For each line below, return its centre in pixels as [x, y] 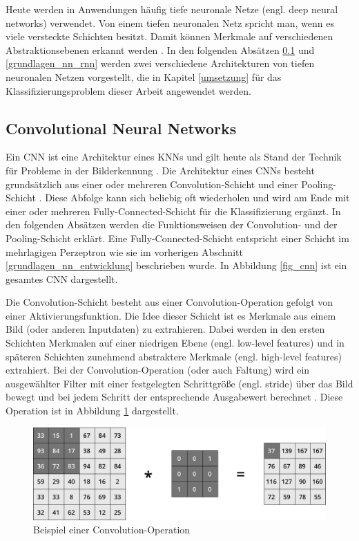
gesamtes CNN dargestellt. [62, 278]
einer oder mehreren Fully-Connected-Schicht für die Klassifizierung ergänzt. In [173, 211]
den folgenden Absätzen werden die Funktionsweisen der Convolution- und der [172, 224]
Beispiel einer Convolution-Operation [112, 530]
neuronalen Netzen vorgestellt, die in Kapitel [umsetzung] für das [144, 76]
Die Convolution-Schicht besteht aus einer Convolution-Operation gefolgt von [169, 302]
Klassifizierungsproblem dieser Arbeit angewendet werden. [128, 90]
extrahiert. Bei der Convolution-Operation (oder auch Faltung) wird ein [158, 370]
